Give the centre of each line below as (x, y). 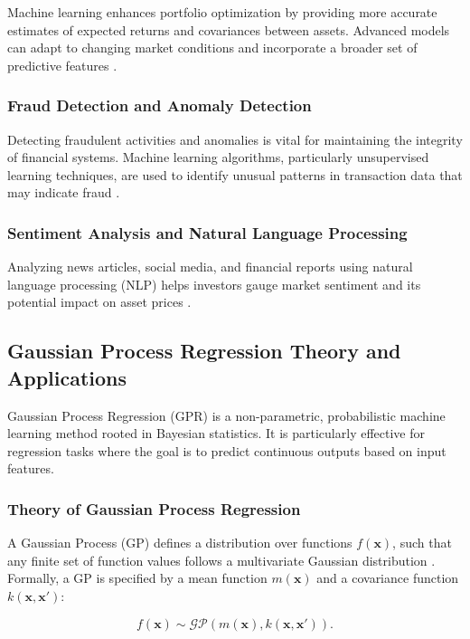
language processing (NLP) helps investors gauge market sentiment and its (214, 284)
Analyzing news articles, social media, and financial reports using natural (210, 267)
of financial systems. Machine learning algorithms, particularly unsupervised (218, 157)
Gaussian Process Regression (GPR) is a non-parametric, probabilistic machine (226, 415)
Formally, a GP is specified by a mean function (137, 578)
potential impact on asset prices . (99, 302)
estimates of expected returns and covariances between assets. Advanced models (229, 29)
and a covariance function (388, 578)
